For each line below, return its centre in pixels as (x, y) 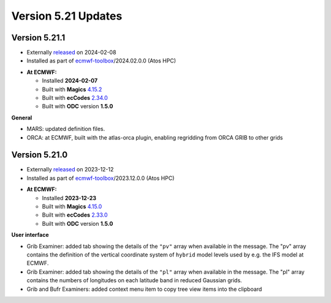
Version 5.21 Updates (67, 16)
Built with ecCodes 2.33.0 (75, 215)
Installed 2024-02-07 (70, 81)
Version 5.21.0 (40, 155)
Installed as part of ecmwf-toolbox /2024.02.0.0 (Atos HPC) (101, 61)
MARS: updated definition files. (66, 129)
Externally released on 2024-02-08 (71, 53)
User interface (30, 235)
